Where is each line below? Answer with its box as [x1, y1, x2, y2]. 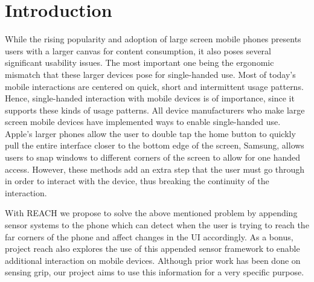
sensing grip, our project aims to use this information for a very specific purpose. [5, 266, 304, 278]
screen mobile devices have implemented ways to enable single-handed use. [5, 115, 281, 128]
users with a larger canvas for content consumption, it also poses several [5, 44, 271, 57]
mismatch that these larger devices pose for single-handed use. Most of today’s [5, 68, 296, 80]
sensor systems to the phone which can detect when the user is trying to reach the [5, 219, 309, 231]
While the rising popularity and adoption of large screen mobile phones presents [5, 33, 301, 45]
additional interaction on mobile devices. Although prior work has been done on [5, 254, 301, 266]
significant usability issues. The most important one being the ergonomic [5, 56, 274, 69]
